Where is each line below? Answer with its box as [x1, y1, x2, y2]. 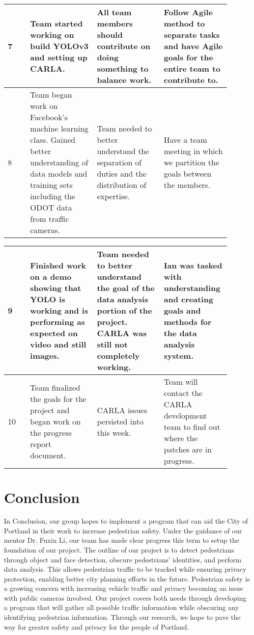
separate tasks [164, 29, 220, 40]
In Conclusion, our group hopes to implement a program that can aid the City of [4, 516, 248, 526]
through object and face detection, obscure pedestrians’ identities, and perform [4, 554, 242, 564]
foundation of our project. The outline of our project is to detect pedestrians [4, 544, 234, 555]
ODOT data [30, 202, 72, 213]
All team [97, 6, 132, 18]
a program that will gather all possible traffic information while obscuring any [4, 602, 239, 612]
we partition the [164, 157, 220, 168]
